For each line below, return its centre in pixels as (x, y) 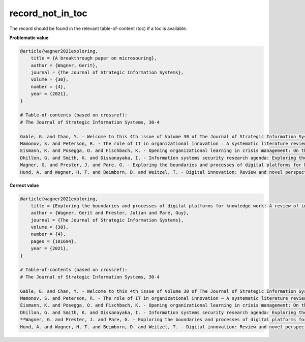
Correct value (24, 185)
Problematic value (29, 38)
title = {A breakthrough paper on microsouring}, (94, 58)
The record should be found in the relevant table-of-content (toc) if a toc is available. (98, 28)
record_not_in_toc (48, 13)
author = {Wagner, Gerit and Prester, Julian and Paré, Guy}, (110, 213)
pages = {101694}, (54, 241)
